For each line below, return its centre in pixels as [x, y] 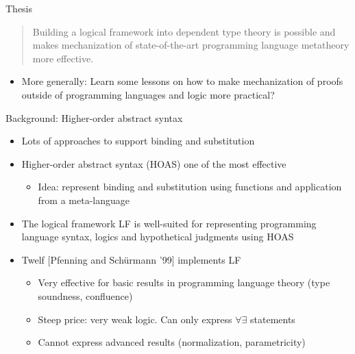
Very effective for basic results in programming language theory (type [184, 282]
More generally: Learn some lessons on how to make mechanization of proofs [182, 81]
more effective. [63, 58]
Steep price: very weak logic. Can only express [135, 319]
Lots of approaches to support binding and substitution [138, 141]
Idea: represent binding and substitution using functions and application [190, 187]
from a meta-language [84, 200]
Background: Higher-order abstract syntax [94, 117]
